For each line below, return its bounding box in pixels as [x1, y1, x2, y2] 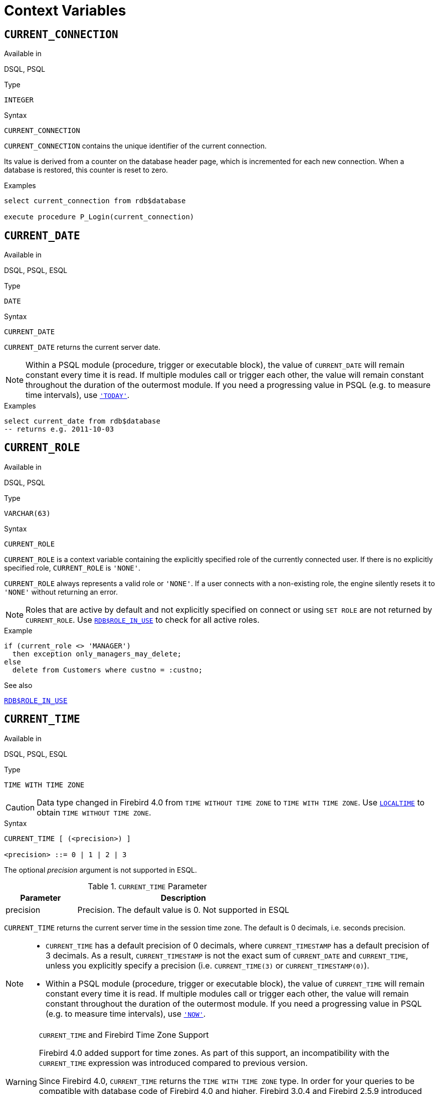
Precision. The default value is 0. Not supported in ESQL [77, 904, 290, 915]
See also [4, 680, 33, 690]
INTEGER [4, 96, 34, 104]
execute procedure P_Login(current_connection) [4, 213, 194, 221]
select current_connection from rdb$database [4, 197, 186, 205]
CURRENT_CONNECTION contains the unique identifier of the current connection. [4, 142, 267, 151]
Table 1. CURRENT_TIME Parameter [88, 881, 207, 891]
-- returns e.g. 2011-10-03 [4, 425, 114, 434]
